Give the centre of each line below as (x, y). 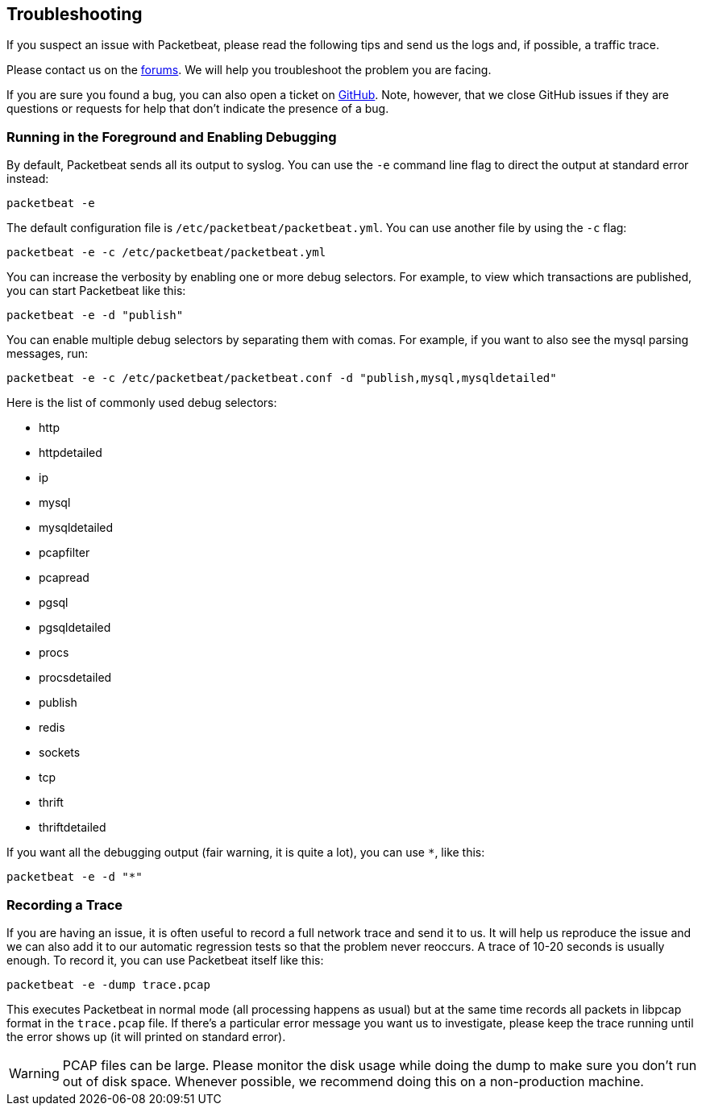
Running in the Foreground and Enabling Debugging (172, 137)
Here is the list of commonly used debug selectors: (142, 403)
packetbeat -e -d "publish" (95, 315)
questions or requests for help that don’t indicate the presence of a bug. (198, 109)
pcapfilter (64, 553)
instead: (28, 179)
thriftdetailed (73, 828)
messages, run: (48, 354)
